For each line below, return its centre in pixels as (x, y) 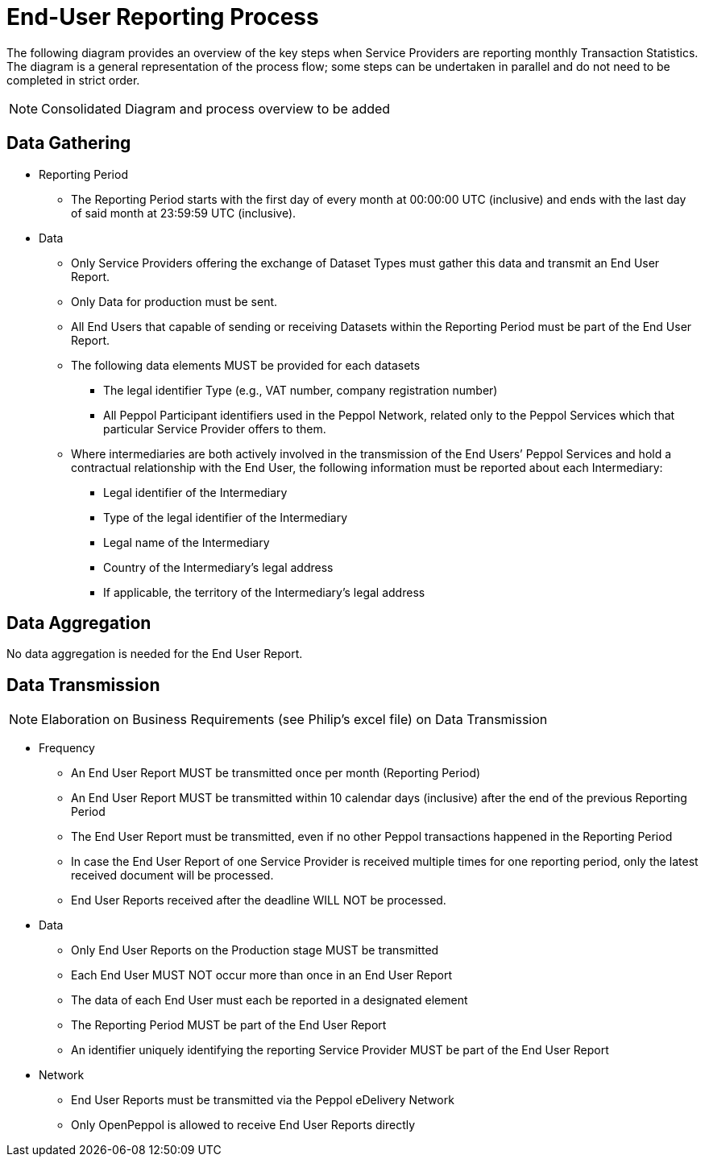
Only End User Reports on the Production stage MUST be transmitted (255, 950)
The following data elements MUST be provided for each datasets (246, 365)
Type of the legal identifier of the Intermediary (226, 517)
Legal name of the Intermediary (187, 542)
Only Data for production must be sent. (174, 301)
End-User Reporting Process (163, 17)
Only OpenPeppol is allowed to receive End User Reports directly (243, 1125)
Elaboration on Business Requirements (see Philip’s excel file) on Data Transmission (294, 720)
